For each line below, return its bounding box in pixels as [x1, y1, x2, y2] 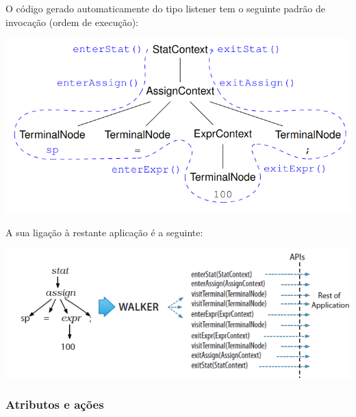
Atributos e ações [5, 396, 104, 413]
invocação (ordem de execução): [5, 14, 139, 29]
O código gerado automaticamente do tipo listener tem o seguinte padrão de [5, 1, 325, 15]
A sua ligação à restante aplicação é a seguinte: [5, 225, 203, 239]
